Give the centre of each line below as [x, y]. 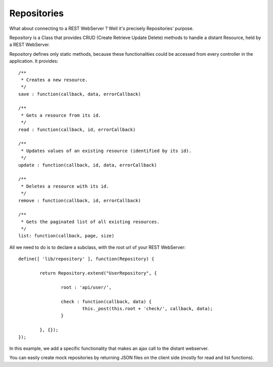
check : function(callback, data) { [106, 301]
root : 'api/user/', [86, 287]
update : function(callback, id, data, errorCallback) [88, 165]
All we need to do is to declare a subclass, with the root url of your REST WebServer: [97, 247]
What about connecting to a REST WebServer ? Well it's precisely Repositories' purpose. [102, 28]
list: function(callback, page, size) [66, 236]
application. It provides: [34, 61]
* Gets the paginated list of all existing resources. [90, 222]
